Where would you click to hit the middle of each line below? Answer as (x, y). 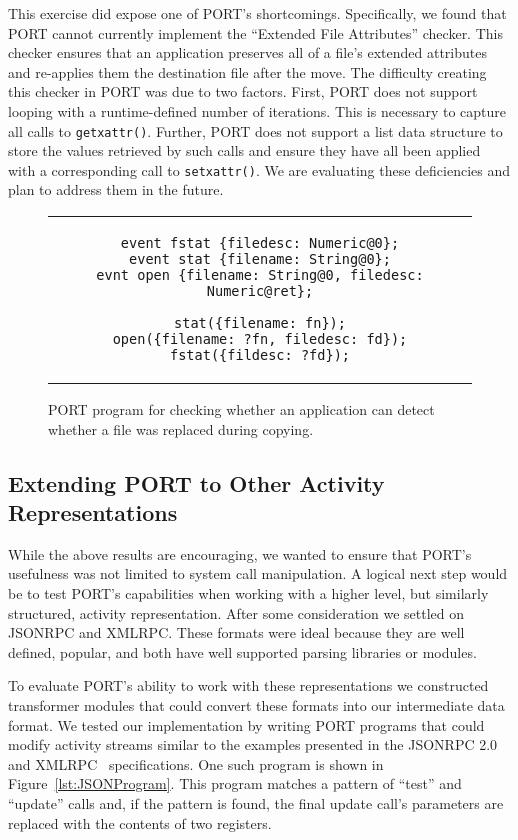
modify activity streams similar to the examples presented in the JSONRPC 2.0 (253, 744)
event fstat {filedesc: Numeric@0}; (260, 243)
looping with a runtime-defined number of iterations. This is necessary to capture (257, 110)
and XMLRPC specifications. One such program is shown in (196, 763)
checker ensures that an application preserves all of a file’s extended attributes (247, 52)
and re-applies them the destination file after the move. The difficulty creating (247, 71)
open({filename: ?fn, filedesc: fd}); (260, 339)
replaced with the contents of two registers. (140, 822)
